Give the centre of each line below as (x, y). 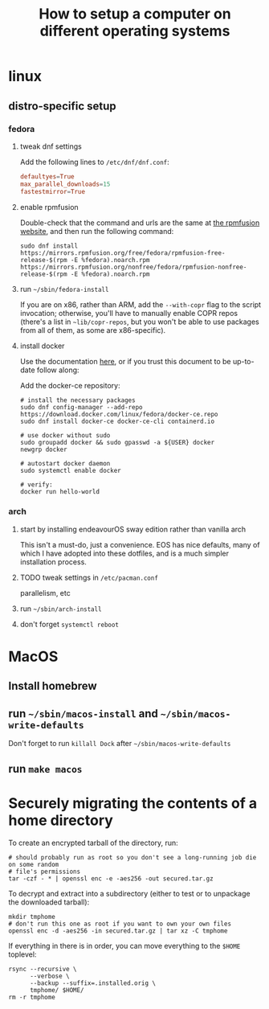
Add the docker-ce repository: (70, 385)
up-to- (243, 361)
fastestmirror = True (53, 191)
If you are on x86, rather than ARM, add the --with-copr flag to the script (141, 304)
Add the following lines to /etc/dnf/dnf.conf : (95, 162)
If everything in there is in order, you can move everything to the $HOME (124, 945)
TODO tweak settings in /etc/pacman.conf (89, 577)
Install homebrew (53, 686)
